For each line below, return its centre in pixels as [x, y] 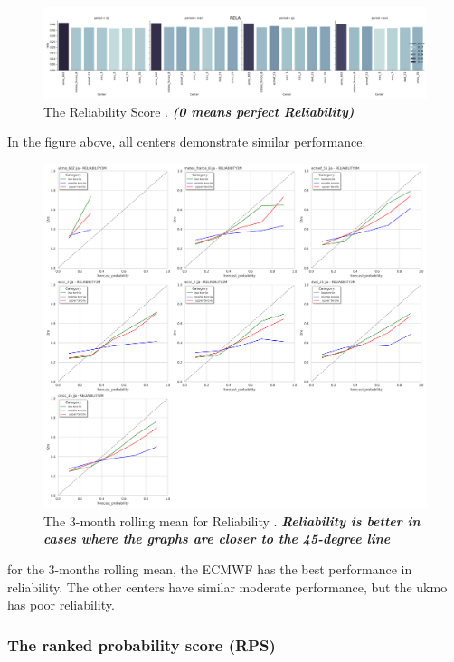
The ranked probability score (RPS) [142, 644]
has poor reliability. [61, 605]
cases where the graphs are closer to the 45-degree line [217, 539]
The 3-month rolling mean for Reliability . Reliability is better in [232, 520]
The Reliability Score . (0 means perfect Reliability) [199, 111]
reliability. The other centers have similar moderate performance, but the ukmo [227, 586]
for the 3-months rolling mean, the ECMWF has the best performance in [210, 568]
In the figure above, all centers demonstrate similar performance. [187, 142]
